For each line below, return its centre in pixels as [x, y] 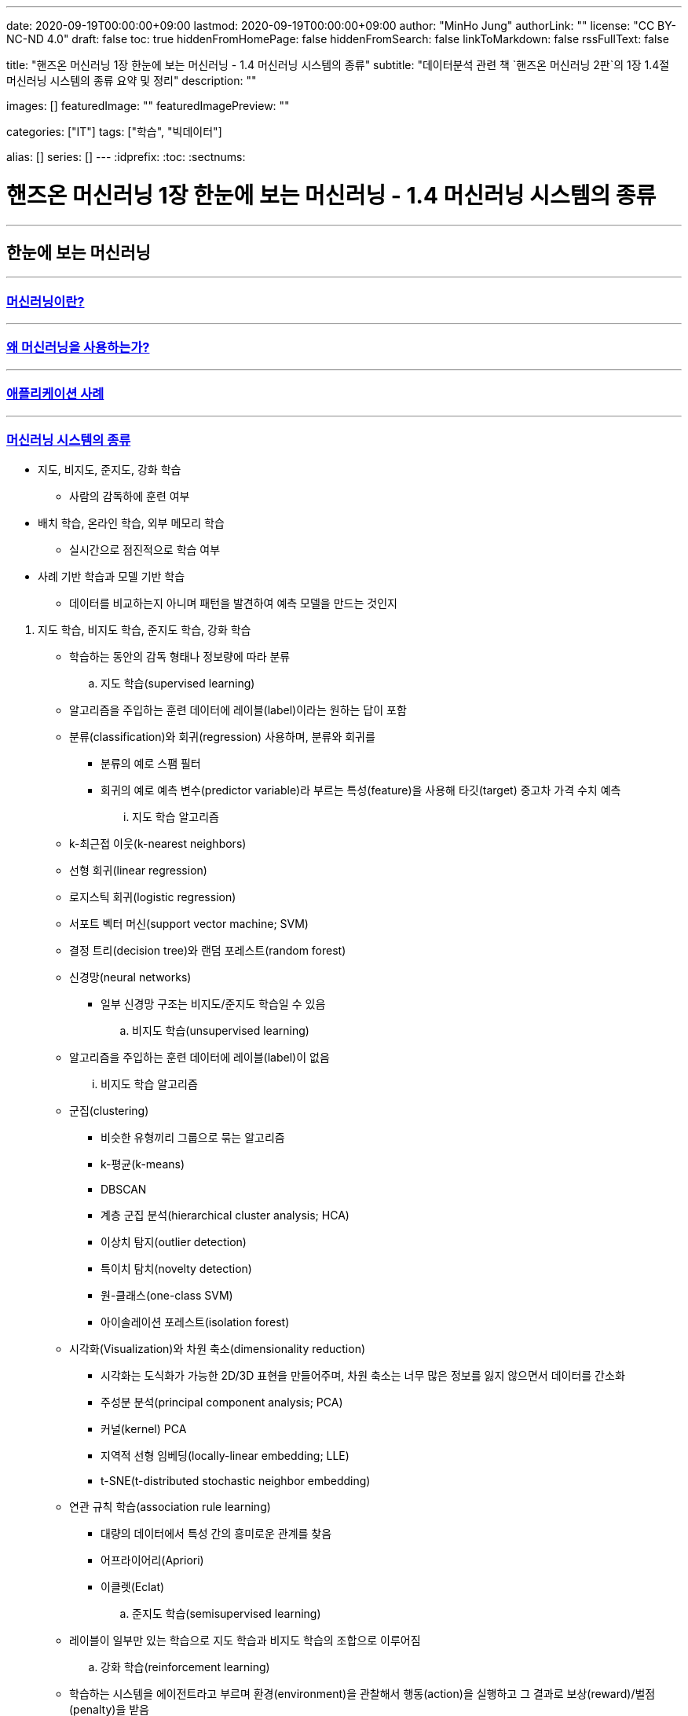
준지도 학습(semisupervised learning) [227, 1614]
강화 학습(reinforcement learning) [185, 1667]
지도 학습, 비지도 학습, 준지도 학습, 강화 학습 [145, 630]
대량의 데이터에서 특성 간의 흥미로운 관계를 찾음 [216, 1534]
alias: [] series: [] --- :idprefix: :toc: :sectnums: [126, 157]
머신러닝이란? [46, 301]
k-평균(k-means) [143, 1164]
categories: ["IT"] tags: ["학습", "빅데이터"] [114, 132]
